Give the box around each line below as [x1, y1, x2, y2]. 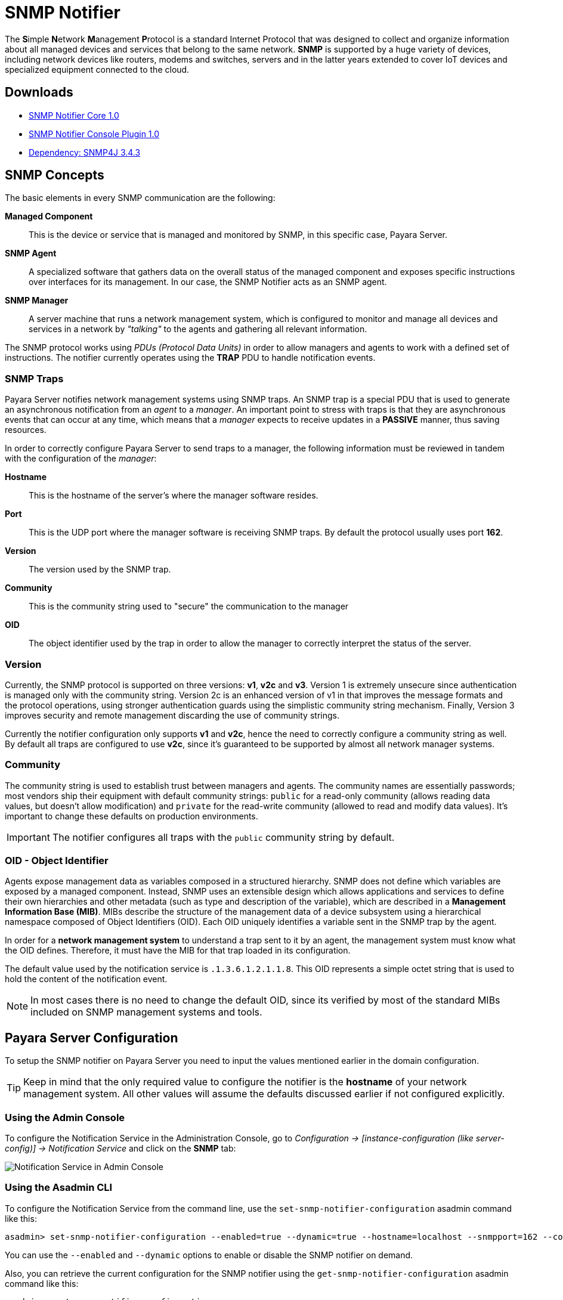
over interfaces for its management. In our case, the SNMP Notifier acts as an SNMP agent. [29, 277, 387, 287]
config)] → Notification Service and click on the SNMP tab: [5, 1143, 236, 1154]
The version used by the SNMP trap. [29, 564, 171, 575]
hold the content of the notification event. [5, 974, 168, 985]
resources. [5, 425, 47, 435]
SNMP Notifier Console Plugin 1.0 [29, 128, 160, 139]
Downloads [5, 85, 73, 100]
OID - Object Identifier [5, 855, 109, 867]
